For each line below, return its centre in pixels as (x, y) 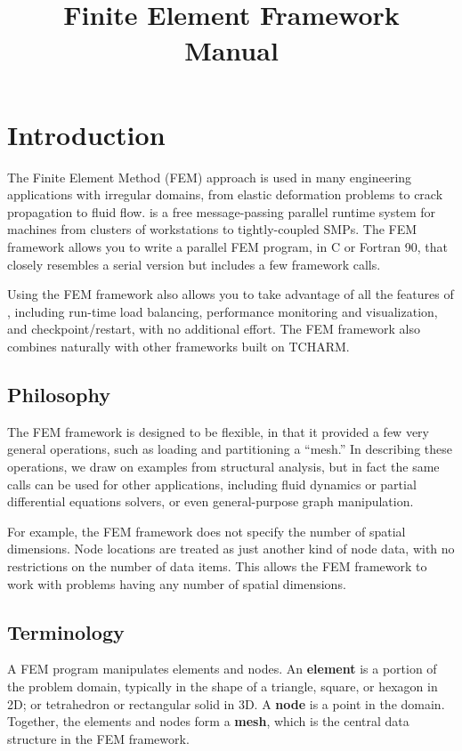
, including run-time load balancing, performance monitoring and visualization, (223, 311)
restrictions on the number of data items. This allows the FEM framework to (217, 565)
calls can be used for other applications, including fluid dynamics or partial (212, 484)
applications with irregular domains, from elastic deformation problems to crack (225, 194)
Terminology (66, 631)
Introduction (86, 134)
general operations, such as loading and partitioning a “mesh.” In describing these (230, 449)
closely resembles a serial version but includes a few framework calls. (194, 264)
